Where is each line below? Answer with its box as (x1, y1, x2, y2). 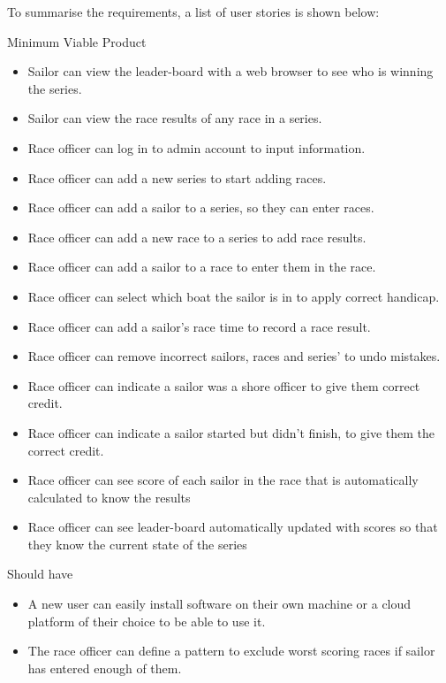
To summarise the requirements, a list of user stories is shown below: (7, 3, 380, 20)
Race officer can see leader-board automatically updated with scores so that (27, 518, 438, 536)
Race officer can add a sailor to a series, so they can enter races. (27, 198, 374, 217)
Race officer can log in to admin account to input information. (27, 138, 366, 157)
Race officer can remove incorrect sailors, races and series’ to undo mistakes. (27, 347, 441, 365)
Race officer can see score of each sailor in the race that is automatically (27, 471, 419, 489)
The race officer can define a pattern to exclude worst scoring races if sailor (27, 641, 435, 660)
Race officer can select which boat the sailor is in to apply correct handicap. (27, 287, 440, 305)
